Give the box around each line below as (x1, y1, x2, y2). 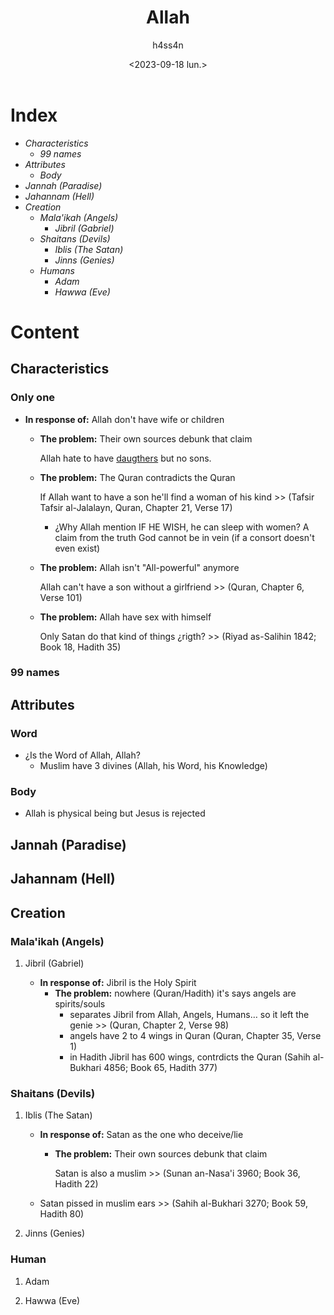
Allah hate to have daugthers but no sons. (39, 452, 212, 464)
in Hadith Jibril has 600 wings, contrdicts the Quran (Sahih (69, 1051, 311, 1063)
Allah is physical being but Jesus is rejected (24, 807, 206, 820)
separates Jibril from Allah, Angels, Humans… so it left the (69, 1008, 310, 1020)
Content (10, 321, 80, 343)
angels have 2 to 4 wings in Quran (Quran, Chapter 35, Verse (69, 1029, 322, 1041)
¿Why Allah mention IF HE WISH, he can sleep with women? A (54, 521, 310, 533)
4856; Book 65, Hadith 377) (103, 1061, 218, 1073)
